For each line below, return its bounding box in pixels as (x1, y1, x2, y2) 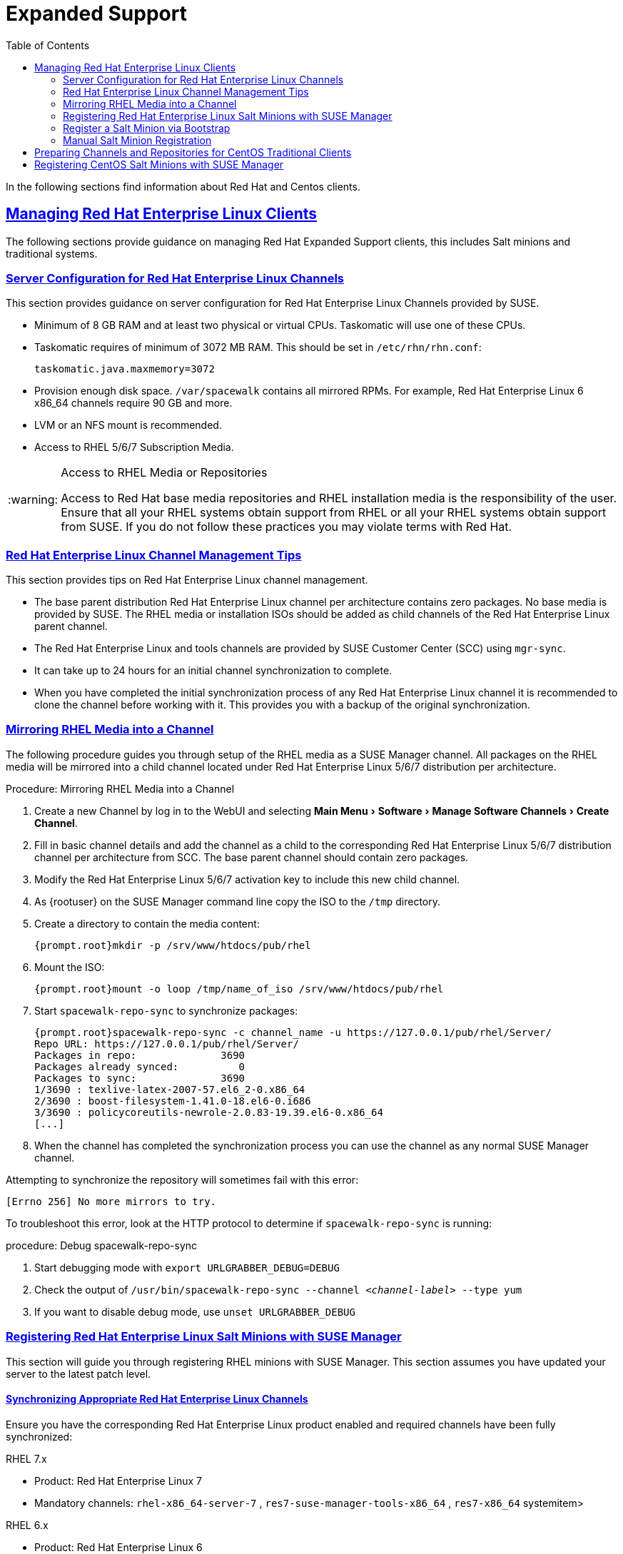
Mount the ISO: (34, 960, 105, 973)
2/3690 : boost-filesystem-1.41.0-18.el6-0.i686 (34, 1095, 311, 1107)
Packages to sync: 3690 (34, 1072, 245, 1084)
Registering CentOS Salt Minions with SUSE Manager (34, 158, 284, 171)
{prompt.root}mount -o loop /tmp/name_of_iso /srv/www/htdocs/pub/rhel (34, 982, 444, 995)
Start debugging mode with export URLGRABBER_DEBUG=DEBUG (34, 1261, 340, 1274)
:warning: (8, 492, 59, 507)
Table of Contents (6, 39, 90, 51)
